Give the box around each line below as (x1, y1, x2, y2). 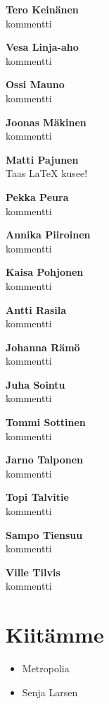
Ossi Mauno (6, 77, 65, 92)
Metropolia (22, 661, 70, 676)
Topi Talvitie (6, 490, 69, 504)
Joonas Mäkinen (6, 114, 86, 129)
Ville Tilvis (6, 564, 60, 579)
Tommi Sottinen (6, 415, 86, 430)
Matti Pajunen (6, 152, 79, 166)
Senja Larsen (22, 684, 78, 699)
